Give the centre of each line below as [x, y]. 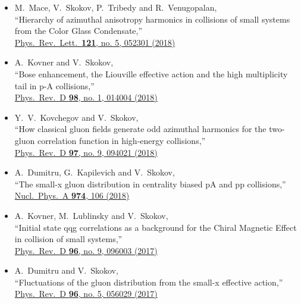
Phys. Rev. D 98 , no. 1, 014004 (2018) [86, 97]
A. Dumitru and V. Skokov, [66, 270]
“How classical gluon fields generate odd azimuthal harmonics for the [140, 129]
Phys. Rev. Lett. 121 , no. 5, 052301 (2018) [95, 42]
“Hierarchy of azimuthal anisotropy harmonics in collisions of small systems [152, 19]
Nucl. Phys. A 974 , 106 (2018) [72, 195]
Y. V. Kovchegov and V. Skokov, [76, 117]
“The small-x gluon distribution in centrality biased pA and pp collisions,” [150, 184]
